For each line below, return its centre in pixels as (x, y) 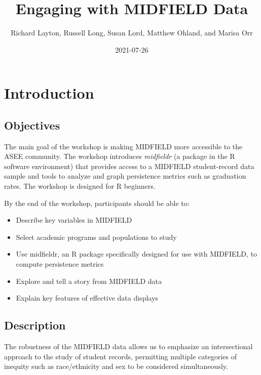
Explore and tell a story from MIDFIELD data (89, 281)
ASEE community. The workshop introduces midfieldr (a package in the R (120, 156)
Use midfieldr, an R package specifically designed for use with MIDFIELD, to (137, 254)
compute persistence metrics (60, 264)
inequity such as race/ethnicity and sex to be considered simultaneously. (116, 366)
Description (35, 325)
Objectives (32, 125)
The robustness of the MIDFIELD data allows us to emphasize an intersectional (128, 346)
